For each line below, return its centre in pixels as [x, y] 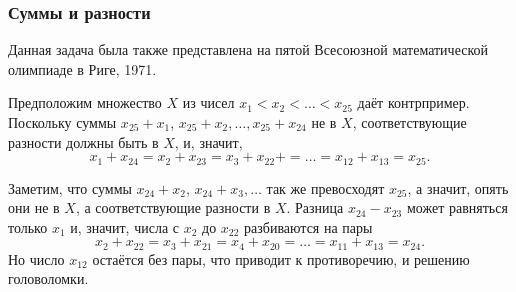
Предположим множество [85, 102]
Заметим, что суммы [70, 187]
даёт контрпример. [413, 102]
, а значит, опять [458, 187]
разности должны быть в [83, 141]
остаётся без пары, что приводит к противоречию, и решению [281, 258]
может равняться [457, 207]
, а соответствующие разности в [173, 207]
